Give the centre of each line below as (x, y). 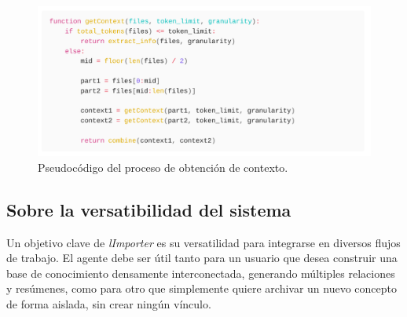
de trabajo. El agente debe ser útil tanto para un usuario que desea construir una (202, 258)
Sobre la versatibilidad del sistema (149, 209)
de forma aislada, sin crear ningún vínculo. (109, 304)
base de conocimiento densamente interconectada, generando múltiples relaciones (201, 273)
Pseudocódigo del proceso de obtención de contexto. (163, 167)
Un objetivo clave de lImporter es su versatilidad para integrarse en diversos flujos (203, 242)
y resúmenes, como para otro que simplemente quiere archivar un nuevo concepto (202, 288)
